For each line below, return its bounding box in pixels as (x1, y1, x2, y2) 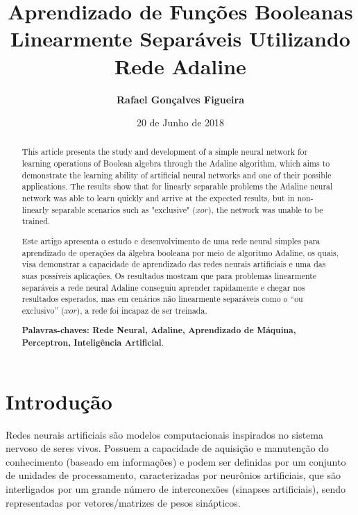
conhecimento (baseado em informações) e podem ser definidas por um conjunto (6, 454, 346, 468)
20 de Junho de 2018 (136, 115, 225, 130)
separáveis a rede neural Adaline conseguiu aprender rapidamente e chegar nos (22, 281, 305, 293)
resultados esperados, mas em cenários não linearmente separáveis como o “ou (22, 293, 303, 305)
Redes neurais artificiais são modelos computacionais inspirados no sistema (6, 427, 323, 441)
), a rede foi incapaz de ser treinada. (76, 304, 207, 316)
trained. (22, 215, 51, 227)
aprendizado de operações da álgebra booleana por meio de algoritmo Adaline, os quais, (22, 246, 339, 258)
